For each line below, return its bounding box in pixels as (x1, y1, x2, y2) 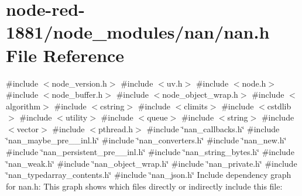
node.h (242, 77, 266, 89)
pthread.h (98, 122, 133, 135)
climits (184, 99, 208, 112)
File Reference (6, 43, 125, 67)
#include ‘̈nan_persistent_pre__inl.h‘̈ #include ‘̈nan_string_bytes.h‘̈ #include (6, 146, 294, 158)
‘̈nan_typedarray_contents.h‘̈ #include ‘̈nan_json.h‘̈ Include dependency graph (6, 169, 291, 181)
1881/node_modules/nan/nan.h (6, 20, 270, 44)
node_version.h (52, 77, 107, 89)
